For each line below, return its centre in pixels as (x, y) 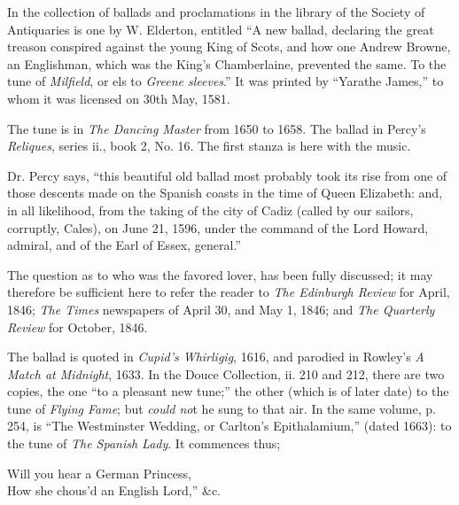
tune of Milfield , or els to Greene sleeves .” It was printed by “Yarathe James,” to (226, 81)
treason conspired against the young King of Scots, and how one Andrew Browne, (229, 47)
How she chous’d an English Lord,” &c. (114, 490)
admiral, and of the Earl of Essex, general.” (124, 245)
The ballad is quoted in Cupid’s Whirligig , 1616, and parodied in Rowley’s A (216, 357)
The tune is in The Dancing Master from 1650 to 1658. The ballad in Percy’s (217, 128)
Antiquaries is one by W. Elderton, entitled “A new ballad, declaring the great (221, 29)
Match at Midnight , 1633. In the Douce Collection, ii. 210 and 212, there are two (226, 373)
